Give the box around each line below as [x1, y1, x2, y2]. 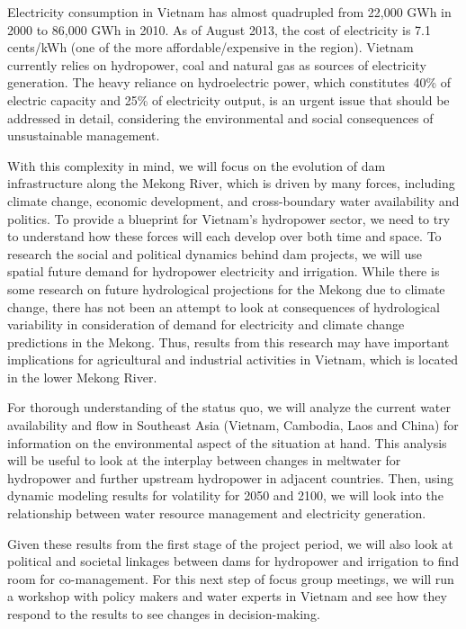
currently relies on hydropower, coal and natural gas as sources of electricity [7, 55, 426, 74]
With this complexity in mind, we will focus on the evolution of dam [7, 156, 386, 175]
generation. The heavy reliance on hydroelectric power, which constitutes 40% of [7, 73, 452, 92]
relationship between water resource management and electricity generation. [7, 504, 426, 523]
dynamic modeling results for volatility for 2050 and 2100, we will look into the [7, 486, 444, 505]
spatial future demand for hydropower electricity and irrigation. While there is [7, 262, 440, 281]
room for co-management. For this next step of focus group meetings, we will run [7, 569, 454, 588]
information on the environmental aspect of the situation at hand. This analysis [7, 433, 447, 452]
